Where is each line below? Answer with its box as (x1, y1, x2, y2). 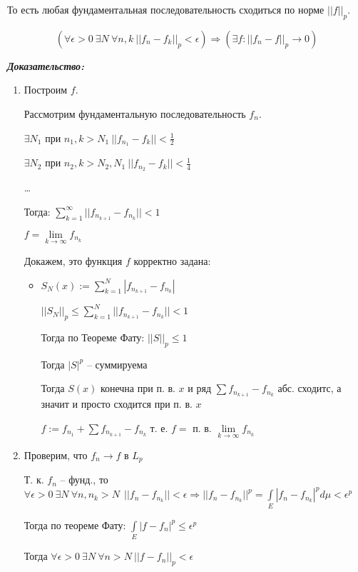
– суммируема (86, 356, 148, 371)
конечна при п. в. (100, 381, 175, 396)
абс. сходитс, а (277, 381, 342, 396)
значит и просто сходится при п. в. (41, 396, 193, 411)
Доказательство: (7, 58, 85, 73)
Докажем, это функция (24, 253, 123, 268)
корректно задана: (133, 253, 211, 268)
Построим (24, 82, 68, 97)
